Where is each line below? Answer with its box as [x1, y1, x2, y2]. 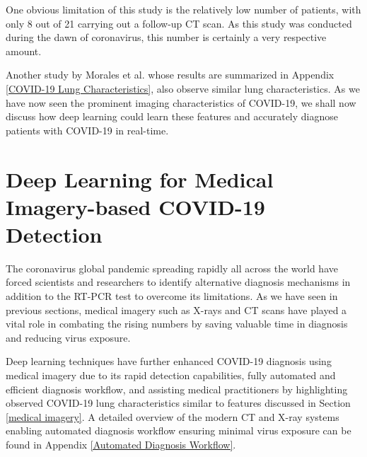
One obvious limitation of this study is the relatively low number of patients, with [6, 2, 361, 16]
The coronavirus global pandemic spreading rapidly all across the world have [6, 260, 338, 275]
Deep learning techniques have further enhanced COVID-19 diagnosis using [6, 354, 332, 369]
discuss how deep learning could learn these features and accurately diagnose [6, 109, 338, 124]
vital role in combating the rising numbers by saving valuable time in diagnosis [6, 316, 348, 331]
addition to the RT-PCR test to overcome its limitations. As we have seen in [6, 289, 338, 303]
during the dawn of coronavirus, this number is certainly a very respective [6, 30, 327, 45]
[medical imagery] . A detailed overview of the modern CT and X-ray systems [6, 409, 339, 424]
